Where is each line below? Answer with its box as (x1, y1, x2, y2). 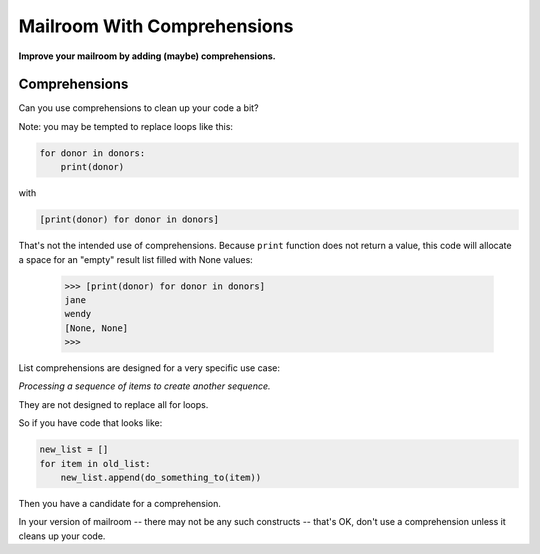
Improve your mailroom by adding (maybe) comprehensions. (18, 50, 276, 62)
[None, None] (64, 322, 129, 334)
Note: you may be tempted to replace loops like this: (18, 120, 234, 132)
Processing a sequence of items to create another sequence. (18, 380, 271, 392)
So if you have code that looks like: (18, 417, 163, 429)
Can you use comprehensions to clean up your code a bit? (18, 102, 259, 114)
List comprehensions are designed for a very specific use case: (18, 362, 280, 374)
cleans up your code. (18, 530, 106, 542)
